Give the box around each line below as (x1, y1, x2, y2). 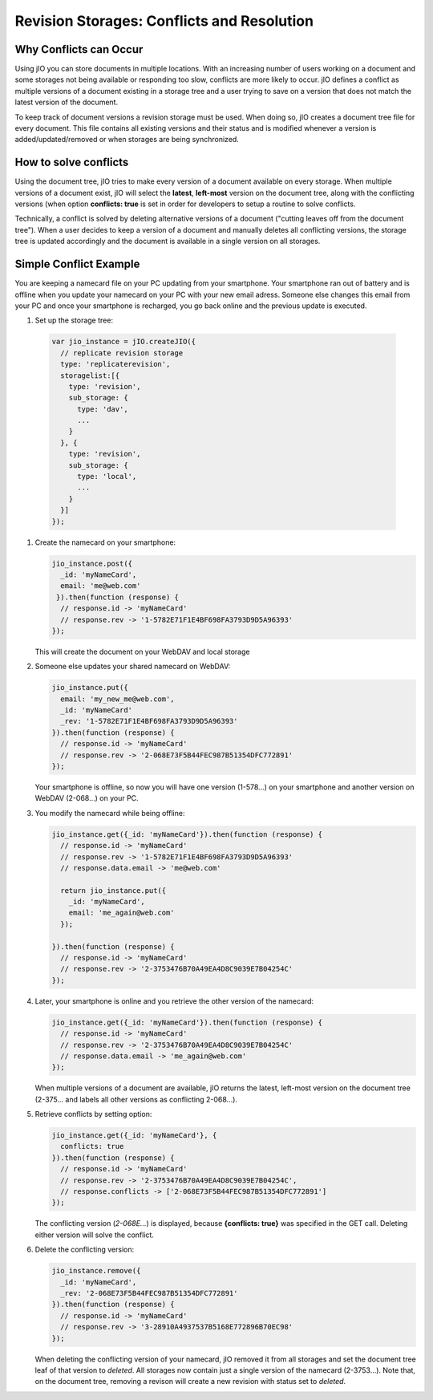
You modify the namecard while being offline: (34, 808, 185, 818)
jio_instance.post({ (51, 558, 132, 568)
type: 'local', (77, 472, 137, 481)
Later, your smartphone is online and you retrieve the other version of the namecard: (34, 996, 314, 1006)
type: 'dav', (77, 404, 128, 413)
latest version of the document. (14, 97, 119, 108)
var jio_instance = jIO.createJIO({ (51, 337, 196, 347)
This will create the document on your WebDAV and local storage (34, 647, 250, 656)
